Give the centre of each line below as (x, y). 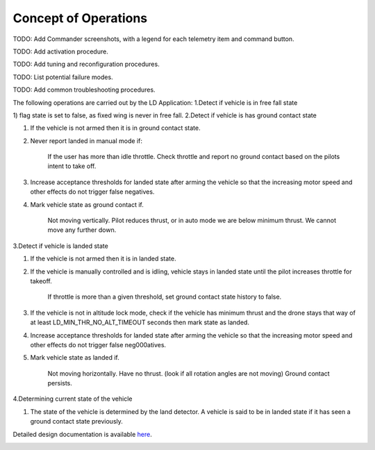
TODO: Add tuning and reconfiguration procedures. (86, 64)
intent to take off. (72, 166)
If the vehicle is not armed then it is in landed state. (103, 259)
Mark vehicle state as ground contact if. (87, 204)
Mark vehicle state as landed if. (75, 358)
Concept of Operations (80, 18)
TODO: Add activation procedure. (61, 51)
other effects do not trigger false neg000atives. (98, 344)
